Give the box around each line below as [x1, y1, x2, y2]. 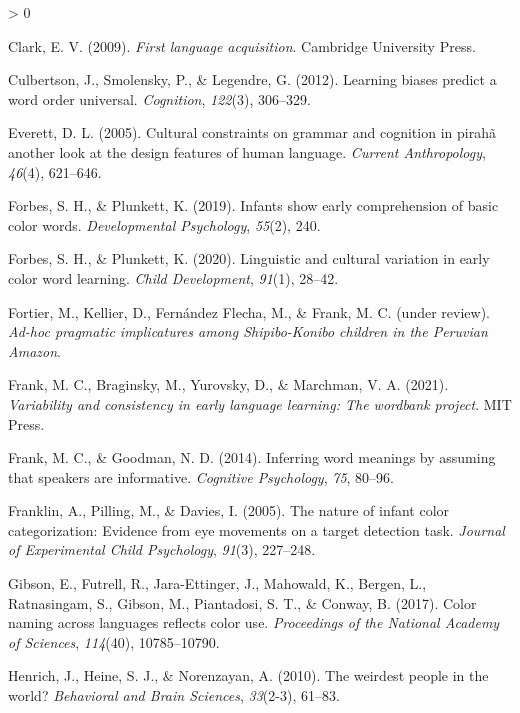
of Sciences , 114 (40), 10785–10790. [8, 631, 220, 652]
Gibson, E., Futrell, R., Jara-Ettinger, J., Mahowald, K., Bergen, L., [8, 573, 427, 594]
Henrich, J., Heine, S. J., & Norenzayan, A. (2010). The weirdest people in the [8, 665, 489, 686]
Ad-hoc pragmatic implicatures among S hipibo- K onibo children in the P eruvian [8, 321, 488, 342]
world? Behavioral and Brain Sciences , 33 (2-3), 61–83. [8, 685, 340, 706]
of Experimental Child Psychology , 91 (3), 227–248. [8, 539, 316, 560]
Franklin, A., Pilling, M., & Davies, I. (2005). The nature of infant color [8, 500, 450, 521]
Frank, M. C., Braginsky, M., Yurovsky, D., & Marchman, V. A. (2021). [8, 374, 449, 395]
